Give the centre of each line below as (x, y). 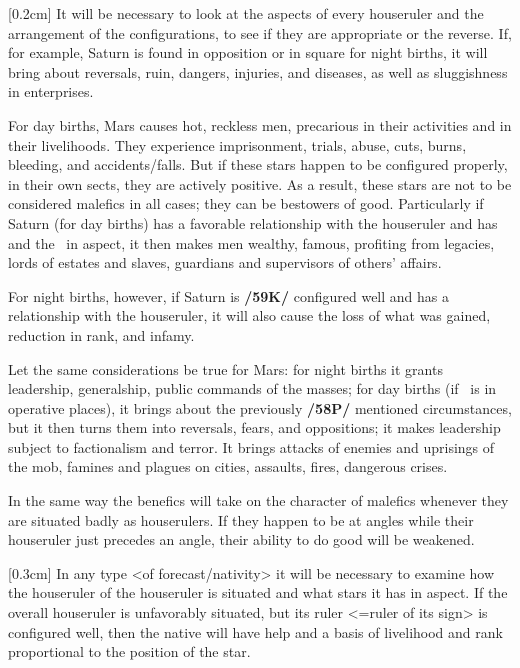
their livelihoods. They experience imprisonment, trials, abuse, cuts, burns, (237, 144)
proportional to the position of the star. (129, 651)
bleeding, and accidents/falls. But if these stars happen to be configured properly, (258, 164)
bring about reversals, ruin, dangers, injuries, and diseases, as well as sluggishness (258, 71)
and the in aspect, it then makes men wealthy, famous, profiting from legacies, (251, 242)
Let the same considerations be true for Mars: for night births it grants (225, 368)
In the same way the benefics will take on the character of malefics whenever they (258, 500)
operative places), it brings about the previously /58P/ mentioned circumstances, (260, 407)
